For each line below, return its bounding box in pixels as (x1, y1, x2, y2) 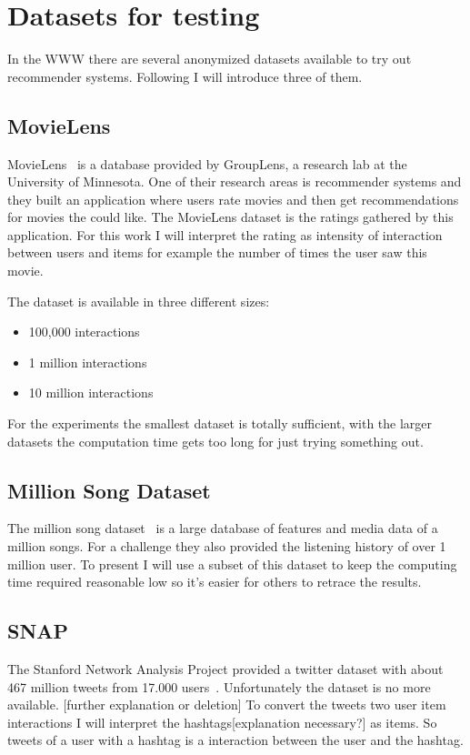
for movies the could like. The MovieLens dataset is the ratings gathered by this (7, 207, 454, 226)
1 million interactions (28, 352, 147, 371)
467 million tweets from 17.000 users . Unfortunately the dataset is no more (7, 677, 431, 696)
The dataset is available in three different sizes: (7, 291, 270, 310)
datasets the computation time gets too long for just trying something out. (7, 431, 424, 450)
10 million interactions (28, 383, 154, 402)
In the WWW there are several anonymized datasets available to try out (7, 49, 412, 68)
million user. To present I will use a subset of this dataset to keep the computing (7, 554, 457, 573)
